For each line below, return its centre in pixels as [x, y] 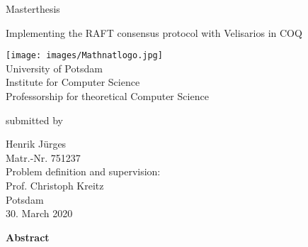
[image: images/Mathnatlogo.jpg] [84, 56]
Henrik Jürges [36, 144]
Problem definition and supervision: [83, 171]
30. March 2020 [39, 213]
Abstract [28, 237]
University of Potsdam [54, 68]
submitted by [34, 120]
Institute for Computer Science [73, 82]
